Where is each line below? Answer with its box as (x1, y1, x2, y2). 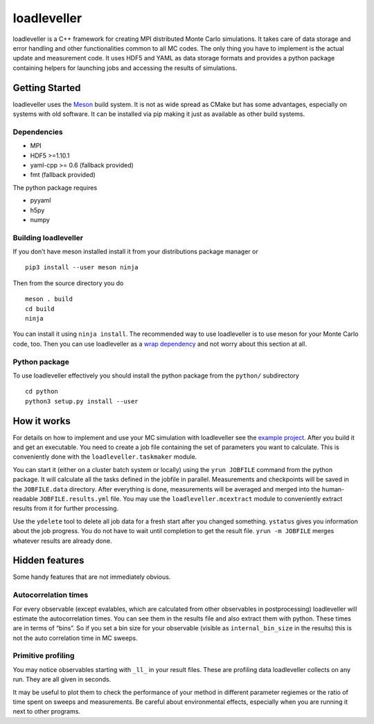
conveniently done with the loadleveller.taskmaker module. (12, 453, 197, 461)
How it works (12, 415, 71, 427)
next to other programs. (12, 707, 81, 716)
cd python (25, 387, 58, 396)
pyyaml (30, 196, 51, 205)
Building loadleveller (12, 233, 83, 242)
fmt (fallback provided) (30, 171, 96, 179)
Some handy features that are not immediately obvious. (12, 573, 171, 581)
